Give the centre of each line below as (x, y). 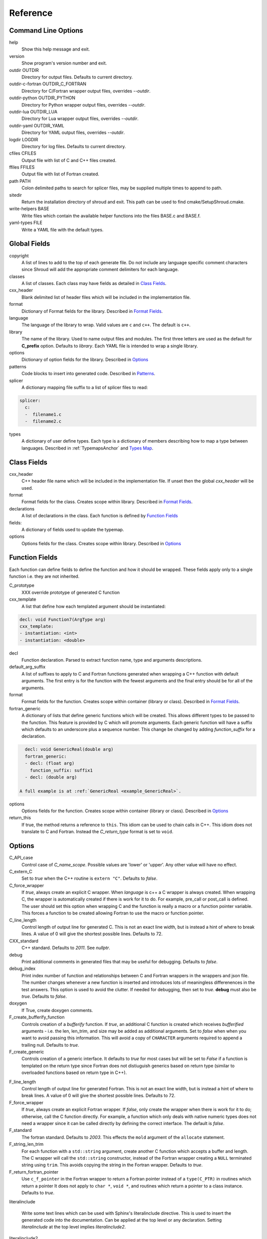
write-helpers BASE (29, 209)
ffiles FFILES (22, 167)
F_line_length (22, 1082)
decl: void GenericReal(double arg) (69, 749)
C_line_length (23, 920)
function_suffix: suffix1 (61, 770)
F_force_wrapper (26, 1102)
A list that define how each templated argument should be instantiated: (93, 606)
